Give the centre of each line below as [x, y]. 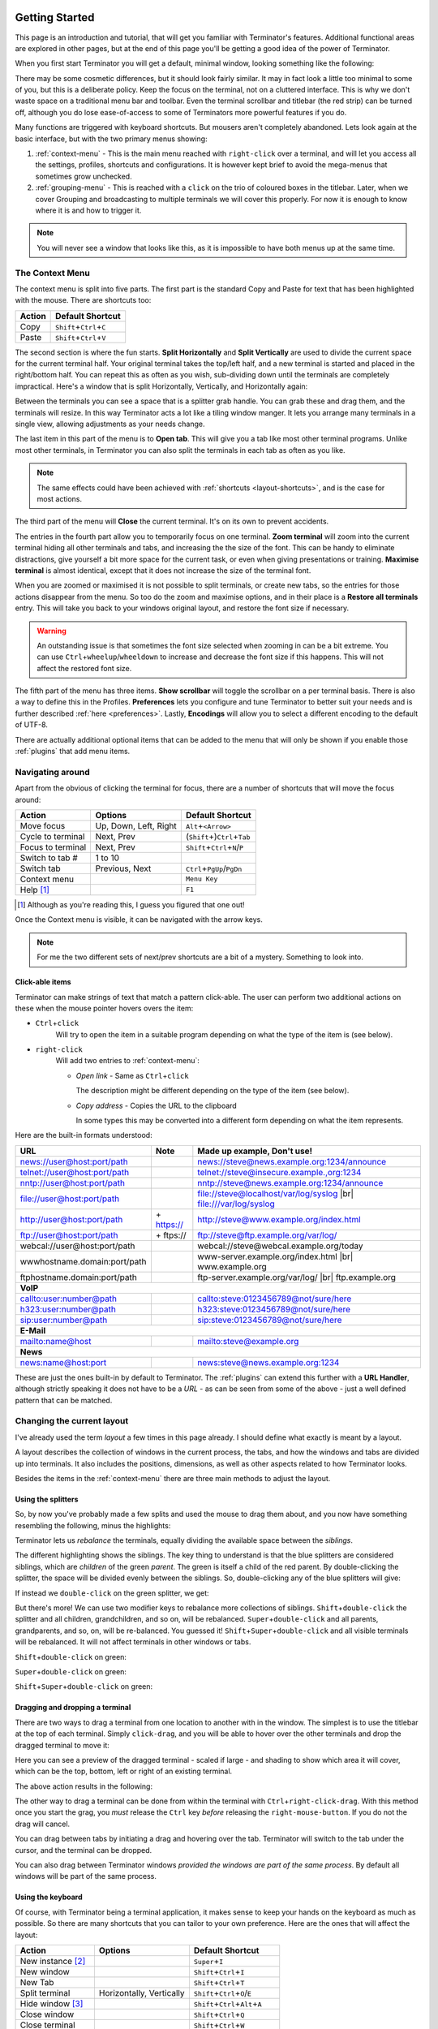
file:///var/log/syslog [236, 1204]
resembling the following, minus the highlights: [93, 1525]
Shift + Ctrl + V [81, 337]
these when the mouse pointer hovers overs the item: [104, 1008]
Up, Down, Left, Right [136, 825]
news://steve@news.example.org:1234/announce [292, 1161]
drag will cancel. [43, 1824]
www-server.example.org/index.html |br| [275, 1256]
